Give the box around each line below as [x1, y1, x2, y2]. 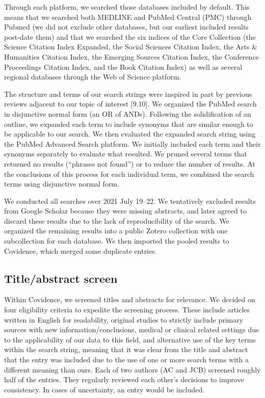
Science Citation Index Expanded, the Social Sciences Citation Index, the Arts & [4, 41, 258, 52]
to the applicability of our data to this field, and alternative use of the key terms [4, 334, 256, 344]
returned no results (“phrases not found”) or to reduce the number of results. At [4, 158, 255, 169]
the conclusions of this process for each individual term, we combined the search [4, 168, 254, 179]
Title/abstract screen [4, 270, 118, 286]
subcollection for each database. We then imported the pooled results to [4, 235, 229, 246]
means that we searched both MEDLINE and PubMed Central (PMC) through [4, 11, 252, 22]
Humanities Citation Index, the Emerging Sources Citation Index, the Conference [4, 51, 259, 62]
